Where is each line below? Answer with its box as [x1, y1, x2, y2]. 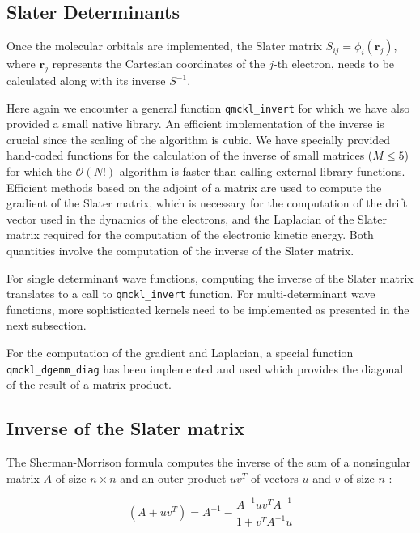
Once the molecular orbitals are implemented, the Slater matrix [6, 37, 322, 54]
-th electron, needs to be [274, 55, 395, 72]
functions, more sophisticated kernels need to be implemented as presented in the [6, 301, 409, 318]
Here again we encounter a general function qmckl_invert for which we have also [6, 99, 410, 116]
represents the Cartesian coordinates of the [52, 55, 265, 72]
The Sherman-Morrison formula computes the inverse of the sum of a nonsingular [6, 454, 411, 471]
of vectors [251, 469, 299, 486]
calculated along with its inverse [6, 72, 166, 88]
